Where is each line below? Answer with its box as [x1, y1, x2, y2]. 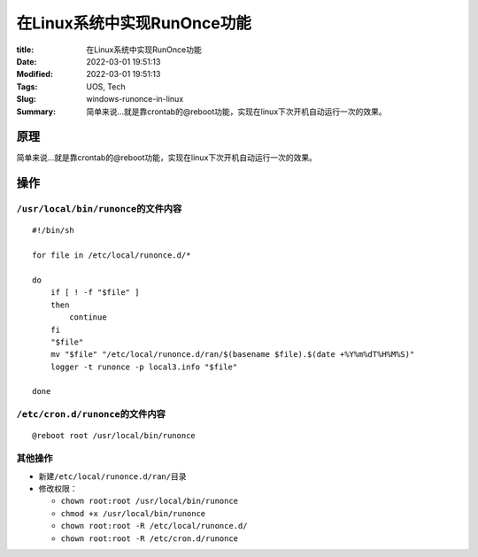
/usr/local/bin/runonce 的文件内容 [16, 203, 182, 215]
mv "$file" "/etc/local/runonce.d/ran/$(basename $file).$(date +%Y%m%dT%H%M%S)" [50, 350, 415, 360]
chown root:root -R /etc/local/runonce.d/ [60, 521, 248, 531]
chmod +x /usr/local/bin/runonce [60, 508, 206, 518]
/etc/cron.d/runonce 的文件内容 [16, 408, 166, 421]
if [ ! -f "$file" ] [50, 288, 140, 298]
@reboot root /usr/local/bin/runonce [32, 430, 197, 441]
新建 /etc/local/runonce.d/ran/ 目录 [38, 470, 187, 482]
